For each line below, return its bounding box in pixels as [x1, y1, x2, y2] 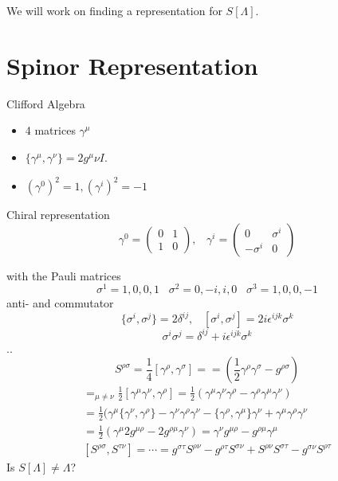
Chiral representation [6, 206, 110, 222]
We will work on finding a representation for [6, 2, 222, 18]
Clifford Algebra [6, 95, 85, 111]
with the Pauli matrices [6, 267, 121, 284]
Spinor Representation [6, 49, 258, 81]
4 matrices [25, 122, 76, 139]
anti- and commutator [6, 295, 114, 311]
